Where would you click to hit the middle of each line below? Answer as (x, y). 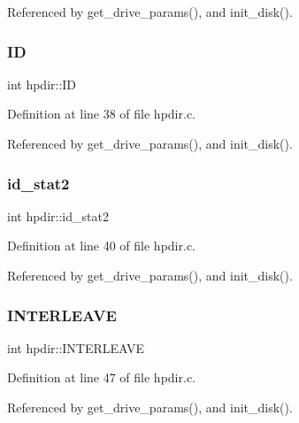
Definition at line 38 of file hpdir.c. (101, 114)
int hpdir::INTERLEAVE (76, 347)
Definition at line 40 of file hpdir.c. (101, 246)
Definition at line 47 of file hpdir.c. (101, 377)
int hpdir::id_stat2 (58, 215)
